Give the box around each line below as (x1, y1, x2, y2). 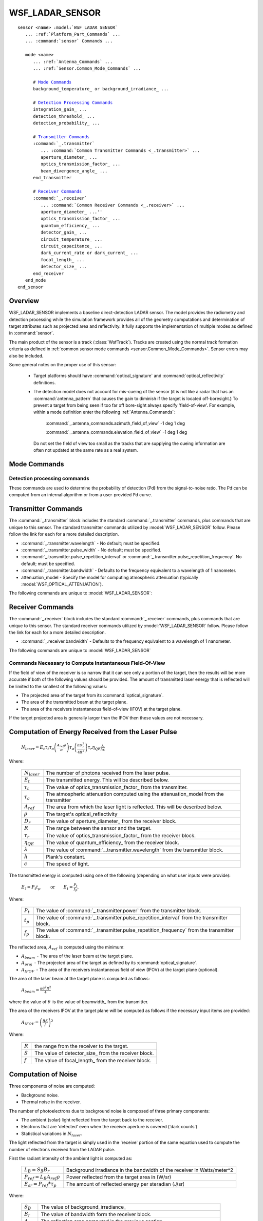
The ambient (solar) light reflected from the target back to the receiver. (21, 1117, 163, 1123)
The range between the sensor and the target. (46, 825, 152, 832)
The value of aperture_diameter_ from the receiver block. (46, 818, 177, 824)
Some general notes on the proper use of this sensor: (9, 362, 116, 368)
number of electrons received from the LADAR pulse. (9, 1146, 115, 1152)
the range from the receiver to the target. (34, 1043, 129, 1050)
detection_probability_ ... (33, 120, 100, 126)
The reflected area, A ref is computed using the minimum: (9, 944, 125, 951)
